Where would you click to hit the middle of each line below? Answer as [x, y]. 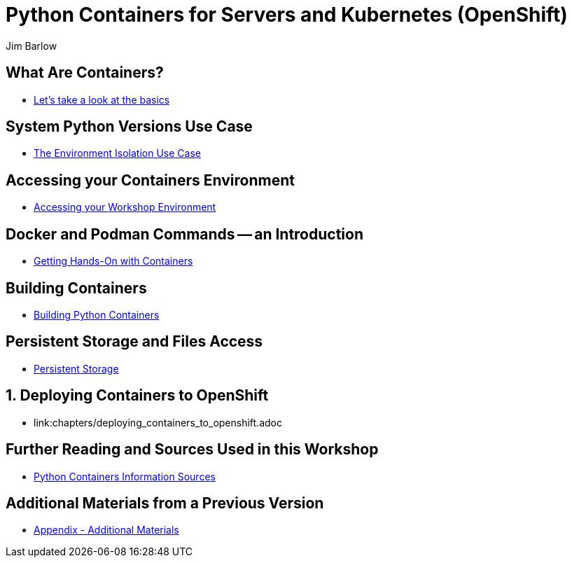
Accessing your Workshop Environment [125, 207]
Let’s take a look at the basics [102, 99]
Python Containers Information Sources [125, 476]
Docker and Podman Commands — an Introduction [185, 234]
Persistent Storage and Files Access [134, 342]
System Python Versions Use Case [129, 127]
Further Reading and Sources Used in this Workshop [192, 450]
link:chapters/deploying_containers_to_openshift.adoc [158, 422]
